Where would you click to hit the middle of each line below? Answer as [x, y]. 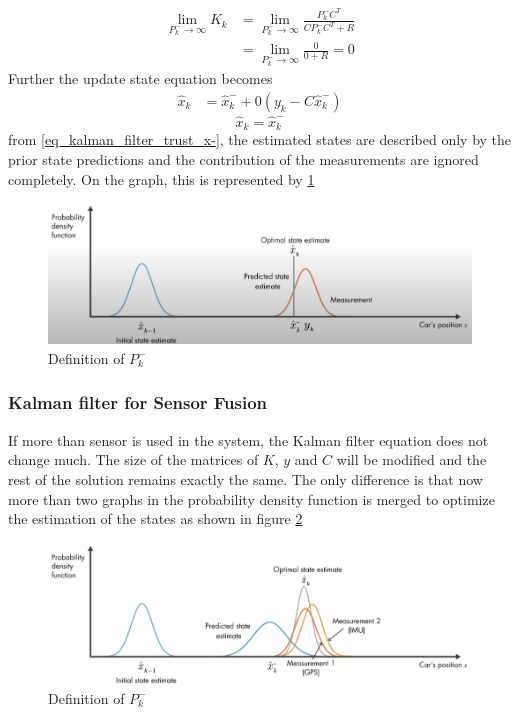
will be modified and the [411, 459]
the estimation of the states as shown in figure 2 [155, 518]
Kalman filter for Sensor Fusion [138, 402]
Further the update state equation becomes [140, 78]
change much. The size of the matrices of [133, 459]
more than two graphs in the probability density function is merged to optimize [251, 498]
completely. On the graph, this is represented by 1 [161, 178]
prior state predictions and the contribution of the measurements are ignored [243, 159]
